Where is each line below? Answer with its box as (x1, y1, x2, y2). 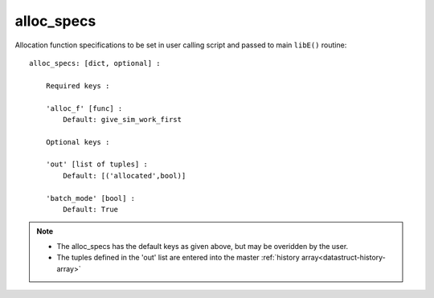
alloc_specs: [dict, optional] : (29, 59, 161, 67)
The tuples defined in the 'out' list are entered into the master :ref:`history (56, 253, 301, 263)
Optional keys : (45, 137, 110, 146)
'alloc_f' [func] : (45, 104, 123, 112)
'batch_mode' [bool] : (45, 194, 136, 202)
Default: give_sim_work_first (63, 115, 182, 124)
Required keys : (45, 81, 110, 90)
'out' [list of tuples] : (45, 160, 149, 169)
